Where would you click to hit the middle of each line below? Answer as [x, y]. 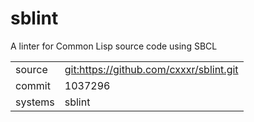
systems [35, 102]
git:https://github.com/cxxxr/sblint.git [151, 69]
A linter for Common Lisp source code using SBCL [114, 46]
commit [33, 85]
